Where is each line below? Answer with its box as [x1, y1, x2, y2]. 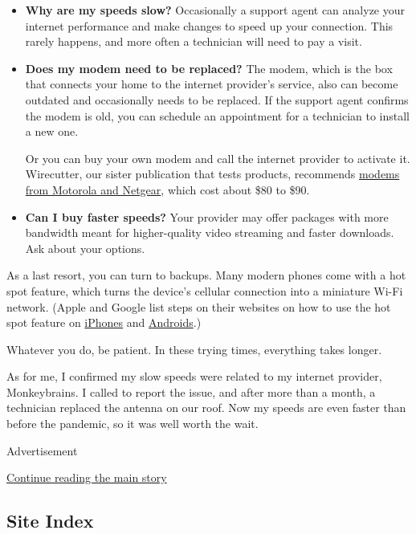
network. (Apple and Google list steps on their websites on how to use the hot [6, 298, 391, 315]
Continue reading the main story [6, 469, 167, 486]
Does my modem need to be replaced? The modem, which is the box [25, 59, 393, 76]
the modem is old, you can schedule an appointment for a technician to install [25, 107, 410, 124]
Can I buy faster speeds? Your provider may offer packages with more [25, 208, 389, 225]
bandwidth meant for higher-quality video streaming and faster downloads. [25, 224, 394, 241]
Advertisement [6, 442, 78, 459]
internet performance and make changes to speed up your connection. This [25, 17, 394, 34]
